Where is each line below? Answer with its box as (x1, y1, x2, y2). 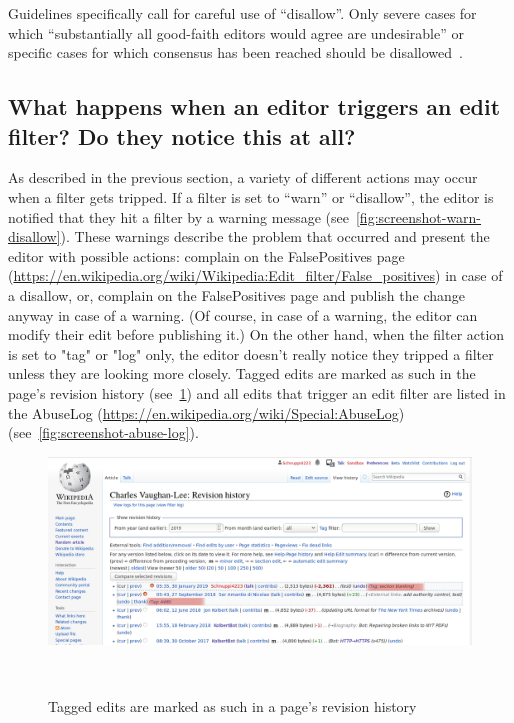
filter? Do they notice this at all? (8, 120, 356, 151)
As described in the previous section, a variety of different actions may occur (8, 167, 478, 188)
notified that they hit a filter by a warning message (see (8, 206, 349, 227)
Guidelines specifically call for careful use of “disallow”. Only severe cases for (8, 3, 477, 23)
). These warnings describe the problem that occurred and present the (60, 226, 490, 247)
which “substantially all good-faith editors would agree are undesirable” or (8, 22, 464, 43)
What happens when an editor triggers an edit (8, 91, 501, 122)
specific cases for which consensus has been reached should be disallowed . (8, 42, 463, 63)
